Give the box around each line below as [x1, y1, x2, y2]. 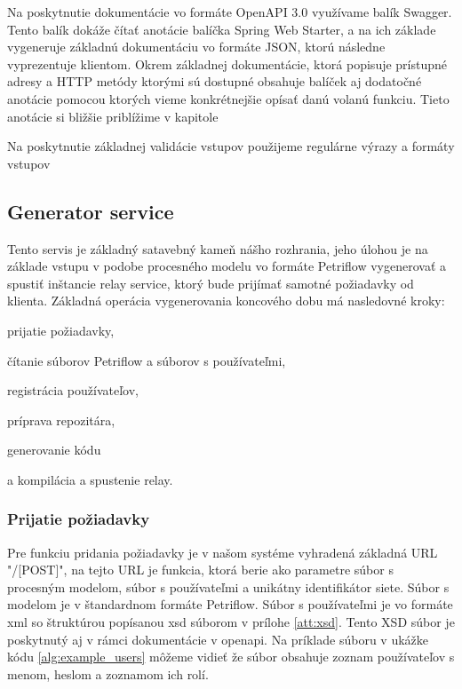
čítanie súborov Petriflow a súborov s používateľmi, [7, 351, 286, 369]
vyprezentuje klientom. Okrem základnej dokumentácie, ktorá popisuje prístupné [7, 54, 448, 73]
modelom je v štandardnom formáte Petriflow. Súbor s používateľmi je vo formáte [7, 595, 453, 614]
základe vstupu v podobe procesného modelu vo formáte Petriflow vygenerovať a [7, 257, 447, 275]
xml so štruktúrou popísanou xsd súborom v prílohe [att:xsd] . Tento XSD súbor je [7, 613, 455, 631]
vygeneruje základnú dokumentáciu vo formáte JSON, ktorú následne [7, 37, 386, 56]
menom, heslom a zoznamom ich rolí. [7, 664, 209, 683]
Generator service [7, 197, 174, 225]
